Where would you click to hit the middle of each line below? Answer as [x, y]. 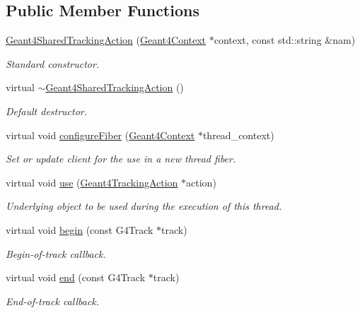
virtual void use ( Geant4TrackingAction [92, 182]
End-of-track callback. [53, 301]
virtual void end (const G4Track [76, 277]
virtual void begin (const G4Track [80, 229]
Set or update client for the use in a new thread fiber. [121, 159]
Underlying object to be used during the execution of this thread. [144, 206]
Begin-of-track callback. [56, 253]
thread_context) [238, 135]
